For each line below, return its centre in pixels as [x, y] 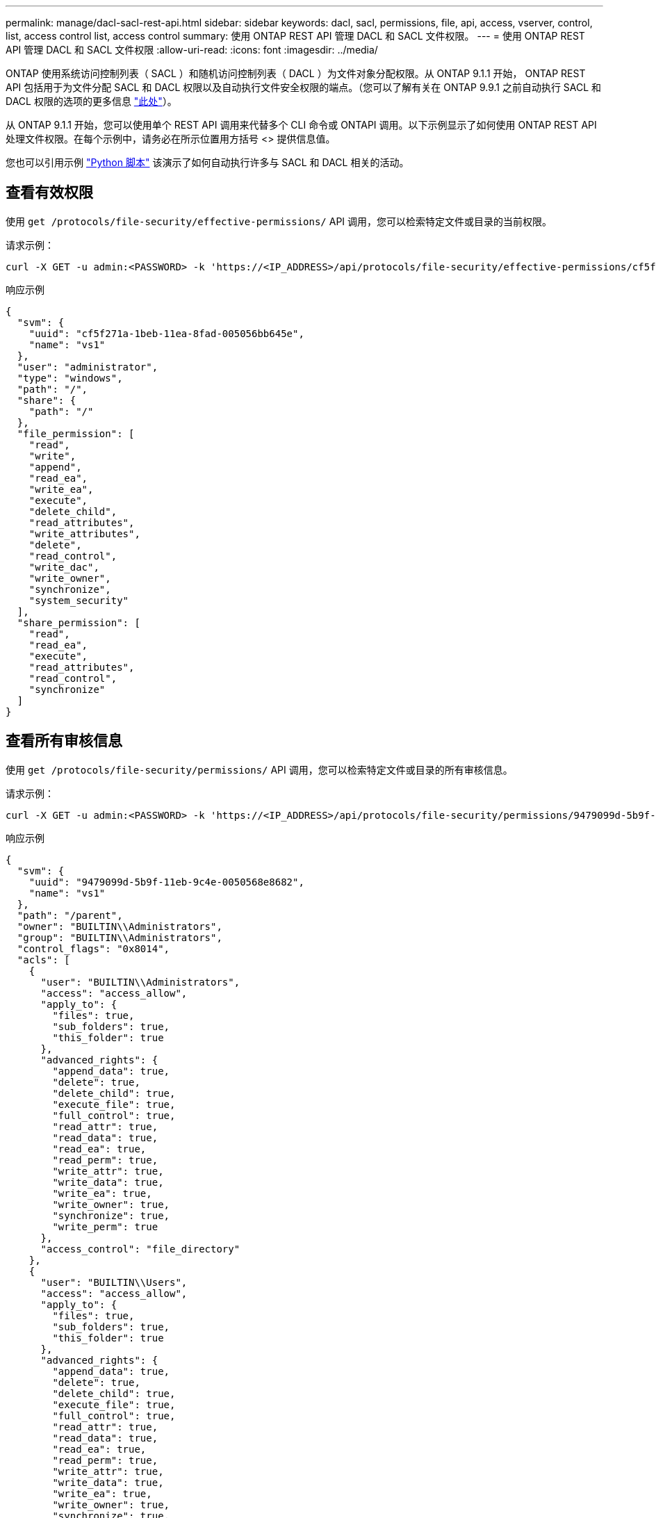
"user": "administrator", [88, 367]
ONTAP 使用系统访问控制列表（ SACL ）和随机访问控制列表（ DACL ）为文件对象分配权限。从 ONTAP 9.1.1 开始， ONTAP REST [296, 73]
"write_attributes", [84, 533]
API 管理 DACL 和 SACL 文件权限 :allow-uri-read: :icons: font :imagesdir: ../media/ [192, 50]
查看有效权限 [49, 193]
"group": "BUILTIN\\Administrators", [120, 937]
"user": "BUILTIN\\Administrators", [140, 982]
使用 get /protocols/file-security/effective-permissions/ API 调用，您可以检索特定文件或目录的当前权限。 [279, 221]
